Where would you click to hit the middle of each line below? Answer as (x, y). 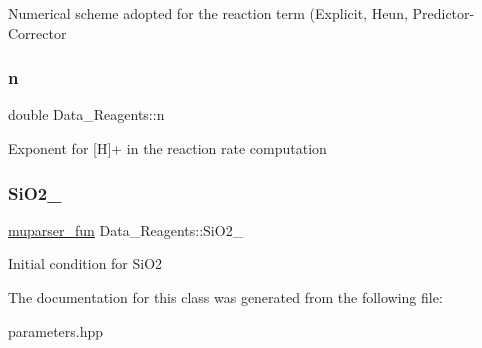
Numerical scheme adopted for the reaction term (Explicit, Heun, (208, 13)
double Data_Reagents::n (86, 114)
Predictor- (443, 13)
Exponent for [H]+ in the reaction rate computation (167, 148)
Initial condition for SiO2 (85, 263)
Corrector (37, 32)
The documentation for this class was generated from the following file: (225, 297)
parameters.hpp (56, 330)
